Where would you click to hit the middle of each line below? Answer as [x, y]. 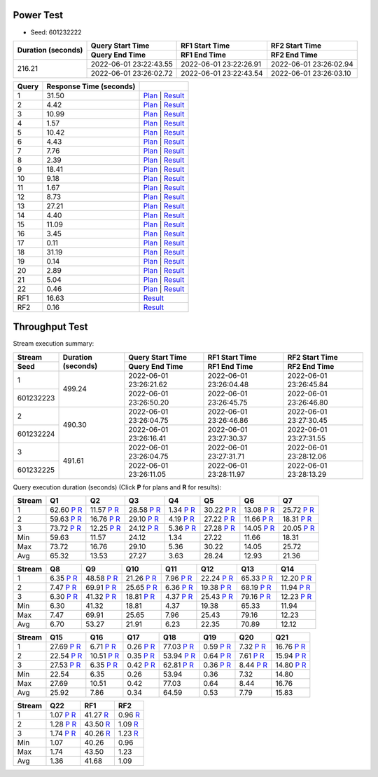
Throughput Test [50, 327]
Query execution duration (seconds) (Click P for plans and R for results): [117, 487]
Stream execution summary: [54, 344]
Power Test [38, 15]
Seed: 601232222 [56, 32]
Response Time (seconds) [91, 86]
